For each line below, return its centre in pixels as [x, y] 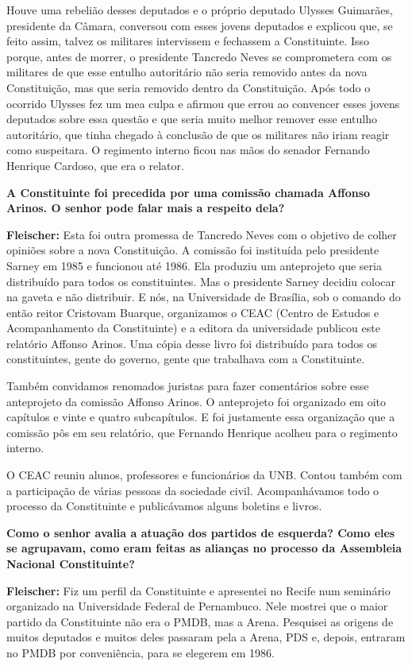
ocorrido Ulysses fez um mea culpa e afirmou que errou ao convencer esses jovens [203, 103]
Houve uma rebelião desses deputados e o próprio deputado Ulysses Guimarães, [200, 10]
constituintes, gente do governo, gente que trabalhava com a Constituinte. [186, 359]
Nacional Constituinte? [71, 563]
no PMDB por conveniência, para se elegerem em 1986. [141, 652]
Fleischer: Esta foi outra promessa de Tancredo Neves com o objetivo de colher [202, 234]
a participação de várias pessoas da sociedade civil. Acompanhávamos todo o [193, 490]
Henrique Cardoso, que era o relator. [95, 165]
